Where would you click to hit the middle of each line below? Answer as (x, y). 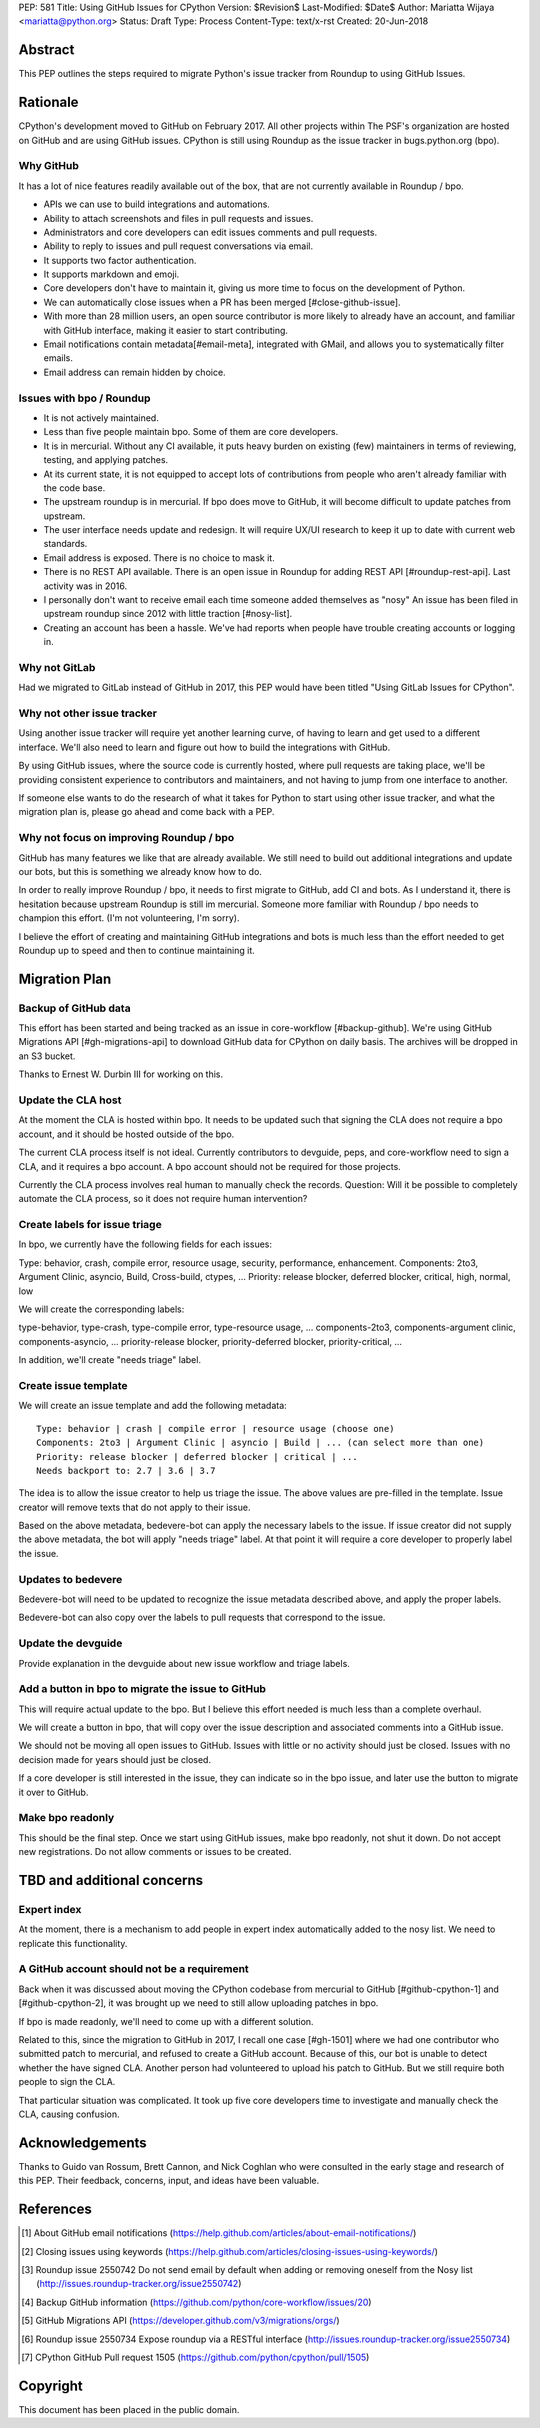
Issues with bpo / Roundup (84, 398)
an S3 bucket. (47, 1056)
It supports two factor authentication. (120, 260)
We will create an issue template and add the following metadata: (152, 1406)
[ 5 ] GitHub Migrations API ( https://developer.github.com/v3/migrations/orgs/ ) (180, 2321)
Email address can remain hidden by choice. (134, 372)
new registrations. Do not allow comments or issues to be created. (155, 1852)
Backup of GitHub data (74, 1008)
